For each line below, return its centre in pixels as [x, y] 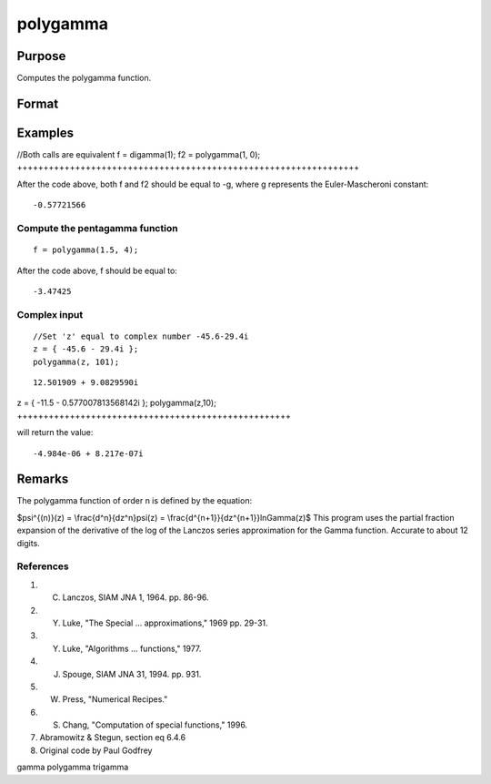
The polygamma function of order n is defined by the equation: [135, 501]
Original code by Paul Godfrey [96, 750]
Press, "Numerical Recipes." [115, 699]
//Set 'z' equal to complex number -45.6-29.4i [141, 336]
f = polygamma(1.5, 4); [86, 250]
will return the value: [55, 433]
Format [38, 103]
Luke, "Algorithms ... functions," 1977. [132, 648]
